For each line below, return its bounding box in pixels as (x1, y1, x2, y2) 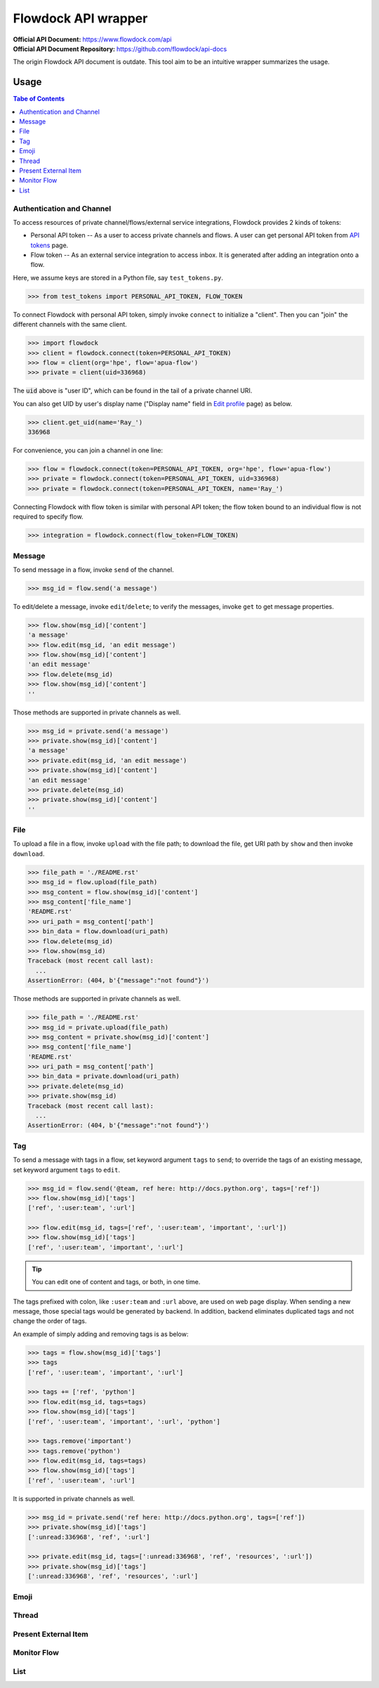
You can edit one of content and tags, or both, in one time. (32, 1278, 201, 1286)
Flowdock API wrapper (13, 11, 148, 26)
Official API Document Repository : (13, 44, 116, 53)
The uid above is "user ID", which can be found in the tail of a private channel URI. (13, 386, 253, 395)
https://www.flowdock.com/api (82, 35, 172, 44)
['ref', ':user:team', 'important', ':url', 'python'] (27, 1418, 220, 1425)
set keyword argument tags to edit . (13, 1165, 121, 1174)
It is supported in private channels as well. (13, 1494, 135, 1503)
